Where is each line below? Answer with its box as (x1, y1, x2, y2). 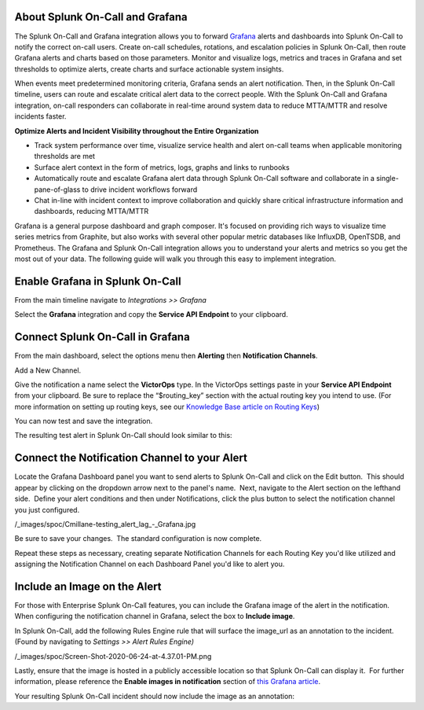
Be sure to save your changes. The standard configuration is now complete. (14, 534, 262, 543)
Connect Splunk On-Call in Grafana (14, 330, 190, 344)
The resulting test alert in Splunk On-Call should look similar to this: (14, 431, 232, 440)
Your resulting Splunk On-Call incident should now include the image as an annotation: (14, 691, 294, 701)
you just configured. (14, 505, 80, 514)
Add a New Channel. (14, 366, 82, 375)
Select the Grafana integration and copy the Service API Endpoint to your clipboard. (14, 310, 288, 319)
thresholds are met (34, 152, 96, 161)
